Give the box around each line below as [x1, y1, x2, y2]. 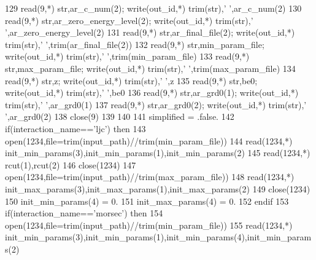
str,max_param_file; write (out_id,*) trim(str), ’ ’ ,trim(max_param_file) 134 [5, 61, 296, 74]
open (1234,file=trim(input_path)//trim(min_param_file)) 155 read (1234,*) [5, 218, 293, 231]
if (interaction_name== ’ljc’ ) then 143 [5, 122, 146, 135]
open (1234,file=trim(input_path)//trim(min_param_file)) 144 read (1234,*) [5, 134, 293, 147]
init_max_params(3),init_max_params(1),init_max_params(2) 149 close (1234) [5, 182, 310, 195]
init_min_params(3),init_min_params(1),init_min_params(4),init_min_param [5, 230, 312, 243]
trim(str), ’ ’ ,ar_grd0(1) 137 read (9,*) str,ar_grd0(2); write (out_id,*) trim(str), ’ [5, 98, 307, 111]
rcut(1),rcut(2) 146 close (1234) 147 [5, 158, 136, 171]
